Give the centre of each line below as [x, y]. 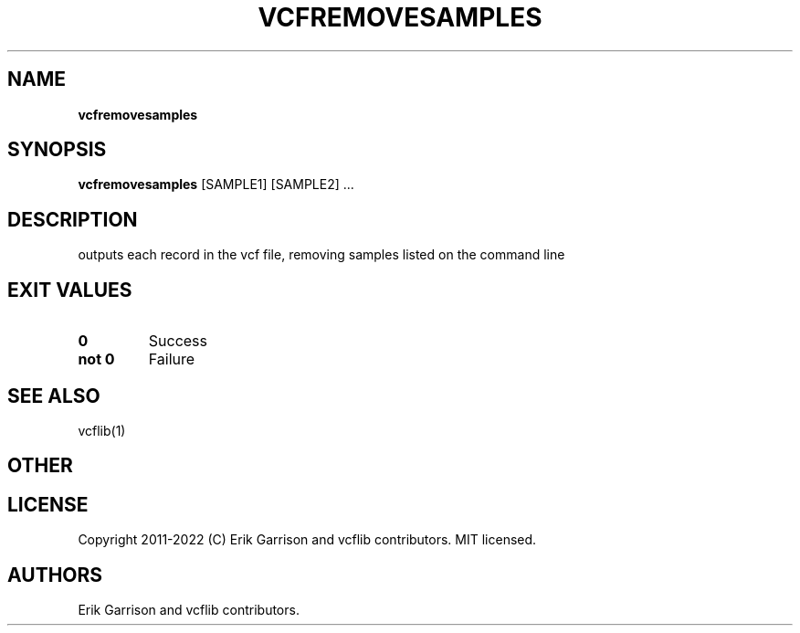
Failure [172, 359]
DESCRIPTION [73, 219]
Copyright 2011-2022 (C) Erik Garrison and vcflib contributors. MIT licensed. [307, 540]
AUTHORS [55, 575]
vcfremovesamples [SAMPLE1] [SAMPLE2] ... [216, 185]
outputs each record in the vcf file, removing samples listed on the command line [321, 255]
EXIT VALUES [70, 290]
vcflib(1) [102, 430]
